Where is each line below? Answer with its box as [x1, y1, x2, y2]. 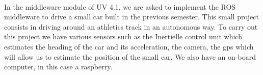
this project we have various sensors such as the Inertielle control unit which [4, 31, 242, 42]
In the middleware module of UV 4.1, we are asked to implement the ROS [4, 1, 236, 12]
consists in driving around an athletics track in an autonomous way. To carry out [4, 21, 258, 32]
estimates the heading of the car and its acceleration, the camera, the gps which [4, 41, 254, 52]
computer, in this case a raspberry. [4, 61, 113, 72]
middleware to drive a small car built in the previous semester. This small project [4, 11, 259, 22]
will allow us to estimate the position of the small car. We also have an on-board [4, 51, 256, 62]
